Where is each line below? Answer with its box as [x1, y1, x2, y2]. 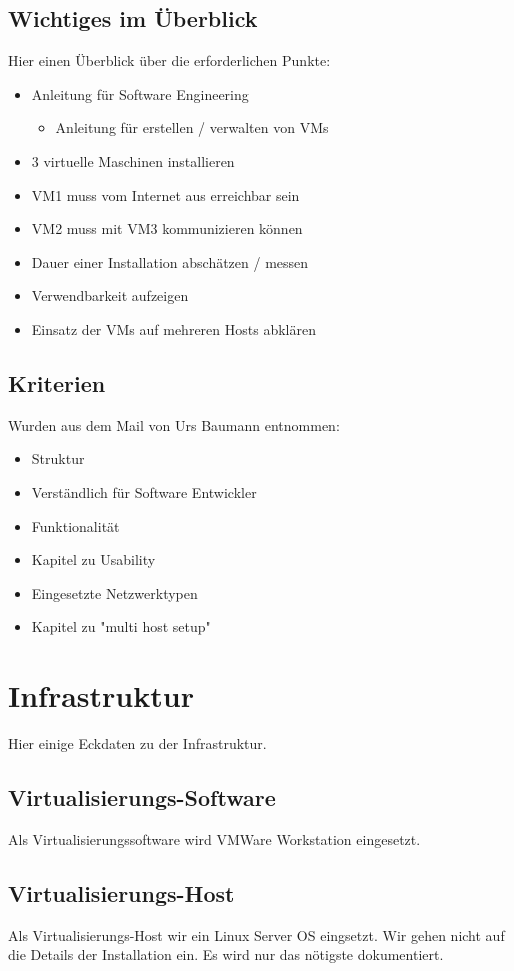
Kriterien [8, 367, 106, 398]
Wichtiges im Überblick [8, 3, 258, 34]
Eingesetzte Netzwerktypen [31, 582, 198, 603]
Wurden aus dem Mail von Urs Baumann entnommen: [8, 414, 340, 435]
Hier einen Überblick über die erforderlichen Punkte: [8, 50, 331, 71]
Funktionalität [31, 515, 120, 536]
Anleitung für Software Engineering [31, 83, 249, 104]
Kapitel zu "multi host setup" [31, 616, 211, 637]
